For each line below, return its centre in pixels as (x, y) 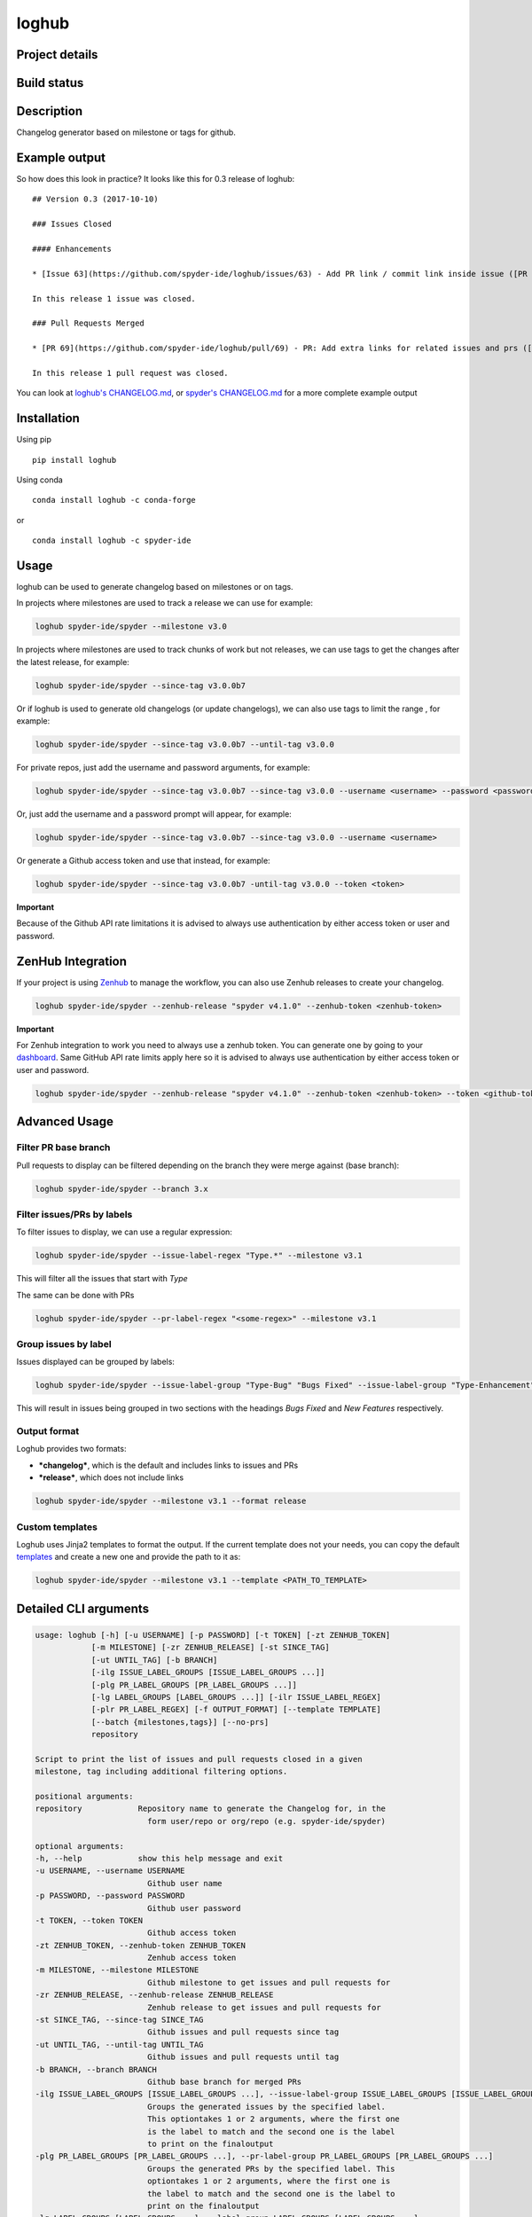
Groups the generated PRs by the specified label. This (271, 2169)
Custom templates (57, 1527)
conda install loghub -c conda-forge (114, 500)
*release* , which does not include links (111, 1477)
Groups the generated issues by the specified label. (266, 2107)
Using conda (40, 480)
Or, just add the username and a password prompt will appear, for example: (154, 814)
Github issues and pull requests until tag (243, 2057)
